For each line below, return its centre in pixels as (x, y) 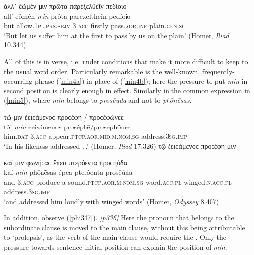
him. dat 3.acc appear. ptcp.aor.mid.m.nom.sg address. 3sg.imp (96, 136)
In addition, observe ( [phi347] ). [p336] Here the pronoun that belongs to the (119, 218)
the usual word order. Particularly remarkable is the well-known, (102, 71)
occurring (18, 81)
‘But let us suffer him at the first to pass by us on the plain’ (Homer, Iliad (117, 35)
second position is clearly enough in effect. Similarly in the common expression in (127, 90)
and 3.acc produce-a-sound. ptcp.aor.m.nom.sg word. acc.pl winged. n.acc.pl (118, 182)
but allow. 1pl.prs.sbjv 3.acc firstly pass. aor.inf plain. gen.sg (95, 25)
